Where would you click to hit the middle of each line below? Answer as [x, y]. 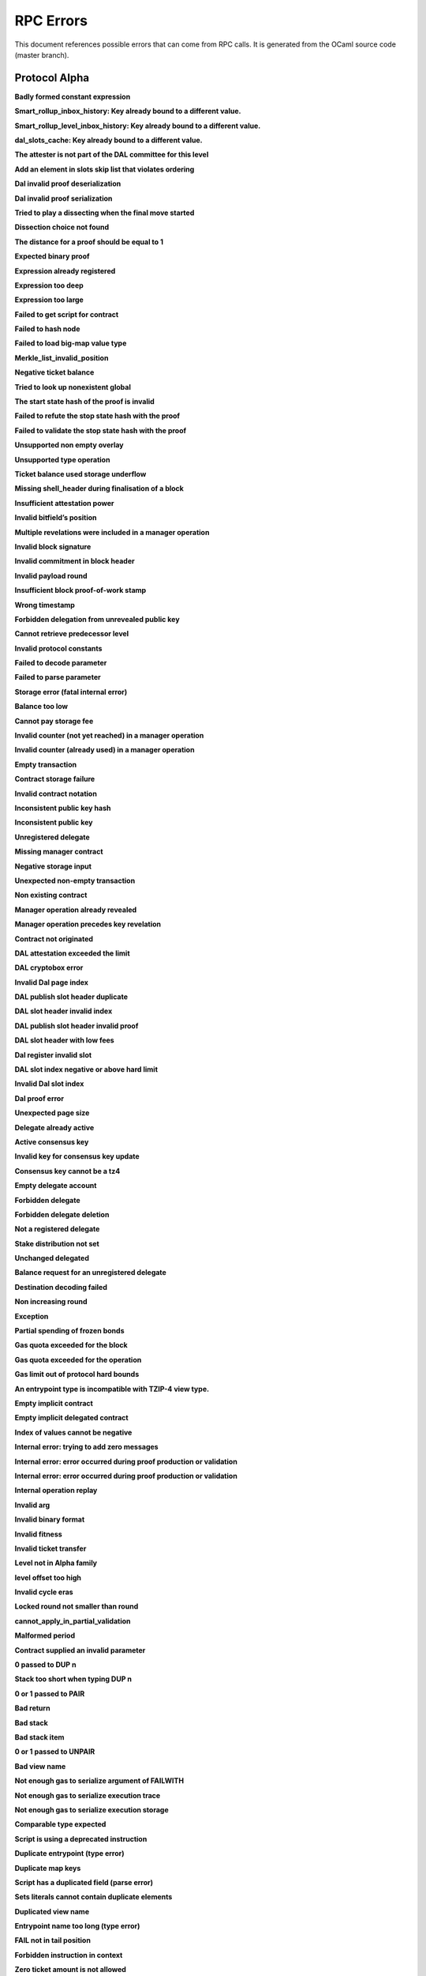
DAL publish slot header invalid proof [77, 1026]
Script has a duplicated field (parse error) [84, 1882]
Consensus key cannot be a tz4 [67, 1171]
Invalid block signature [53, 546]
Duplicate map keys [48, 1868]
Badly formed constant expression [73, 96]
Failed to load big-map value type [71, 343]
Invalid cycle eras [44, 1592]
